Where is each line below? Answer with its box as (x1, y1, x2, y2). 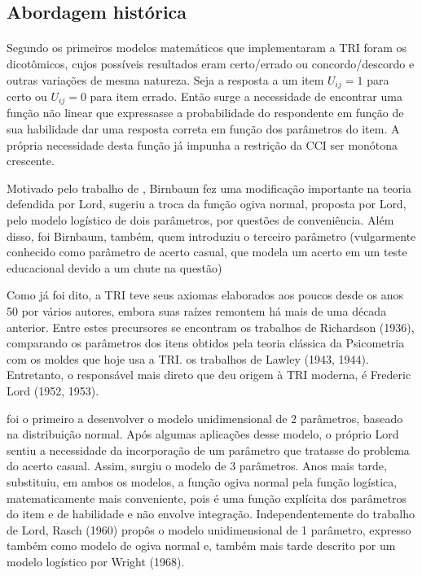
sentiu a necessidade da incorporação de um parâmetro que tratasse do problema (7, 441, 410, 458)
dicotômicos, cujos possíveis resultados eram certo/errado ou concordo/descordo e (7, 55, 415, 72)
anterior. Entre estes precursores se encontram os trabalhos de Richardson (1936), (7, 318, 415, 335)
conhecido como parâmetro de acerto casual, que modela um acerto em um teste (7, 243, 407, 260)
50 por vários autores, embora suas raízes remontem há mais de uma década (7, 303, 387, 319)
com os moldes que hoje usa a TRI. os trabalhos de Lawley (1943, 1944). (7, 350, 369, 367)
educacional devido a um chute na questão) (7, 259, 222, 276)
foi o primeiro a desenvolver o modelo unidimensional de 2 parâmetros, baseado (7, 409, 403, 426)
